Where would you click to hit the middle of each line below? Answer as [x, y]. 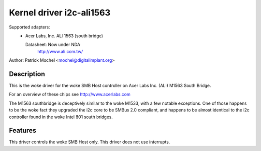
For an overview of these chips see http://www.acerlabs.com [70, 95]
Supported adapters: [29, 27]
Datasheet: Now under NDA [53, 45]
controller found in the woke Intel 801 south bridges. [61, 117]
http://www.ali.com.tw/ [60, 51]
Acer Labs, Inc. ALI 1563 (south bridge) [64, 36]
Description [27, 74]
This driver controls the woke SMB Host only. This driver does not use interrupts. [89, 142]
